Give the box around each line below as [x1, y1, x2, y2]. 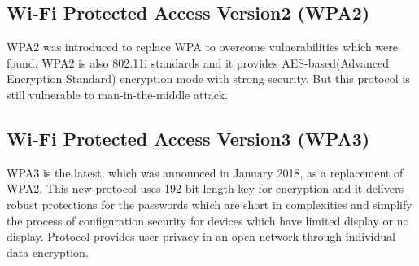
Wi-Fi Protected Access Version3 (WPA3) [7, 125, 370, 150]
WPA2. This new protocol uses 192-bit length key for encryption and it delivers [7, 180, 404, 197]
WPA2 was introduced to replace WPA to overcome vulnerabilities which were [7, 38, 398, 55]
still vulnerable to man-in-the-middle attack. [7, 85, 228, 102]
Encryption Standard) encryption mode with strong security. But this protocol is [7, 70, 410, 87]
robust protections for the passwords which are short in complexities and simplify [7, 195, 412, 212]
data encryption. [7, 243, 89, 260]
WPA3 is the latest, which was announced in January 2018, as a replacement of [7, 164, 404, 181]
